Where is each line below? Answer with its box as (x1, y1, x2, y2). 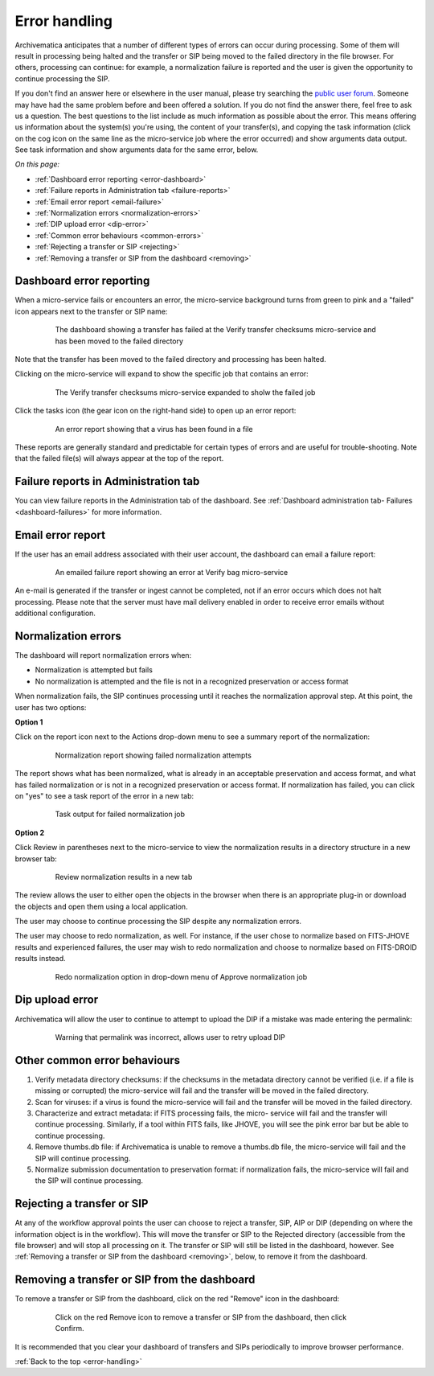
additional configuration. (14, 608, 96, 618)
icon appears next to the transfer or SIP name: (14, 306, 168, 316)
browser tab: (14, 853, 58, 864)
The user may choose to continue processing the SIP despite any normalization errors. (14, 917, 301, 926)
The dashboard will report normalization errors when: (14, 651, 192, 660)
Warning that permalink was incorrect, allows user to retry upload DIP (55, 1032, 285, 1041)
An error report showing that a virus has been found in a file (55, 424, 253, 433)
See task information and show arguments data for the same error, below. (14, 145, 259, 154)
